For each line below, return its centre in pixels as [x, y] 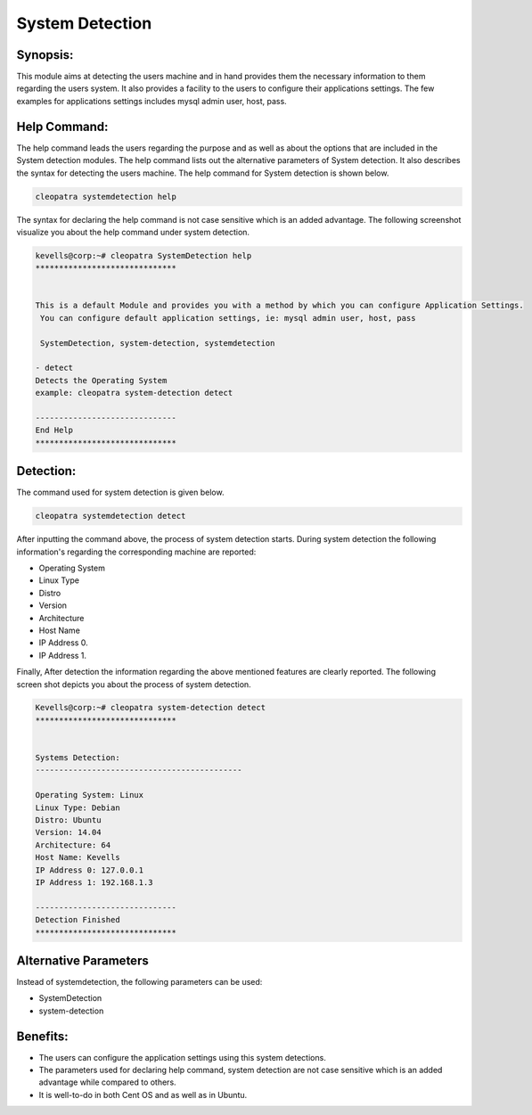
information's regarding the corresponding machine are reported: [136, 552]
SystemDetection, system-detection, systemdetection [158, 343]
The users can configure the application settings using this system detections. [183, 1057]
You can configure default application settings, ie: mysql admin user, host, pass [228, 318]
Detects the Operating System [101, 380]
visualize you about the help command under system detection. [133, 232]
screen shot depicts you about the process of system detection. [134, 684]
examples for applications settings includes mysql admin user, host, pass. [151, 101]
